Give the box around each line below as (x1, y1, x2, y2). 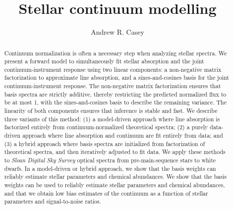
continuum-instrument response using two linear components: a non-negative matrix (4, 65, 222, 73)
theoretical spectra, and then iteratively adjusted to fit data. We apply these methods (4, 148, 226, 156)
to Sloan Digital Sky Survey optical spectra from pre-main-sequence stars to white (4, 156, 216, 164)
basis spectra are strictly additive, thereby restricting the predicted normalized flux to (4, 90, 227, 98)
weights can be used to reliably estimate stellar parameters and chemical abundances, (4, 181, 225, 189)
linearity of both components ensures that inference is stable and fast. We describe (4, 106, 218, 115)
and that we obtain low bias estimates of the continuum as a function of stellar (4, 189, 208, 197)
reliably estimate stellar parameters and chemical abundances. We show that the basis (4, 172, 227, 181)
